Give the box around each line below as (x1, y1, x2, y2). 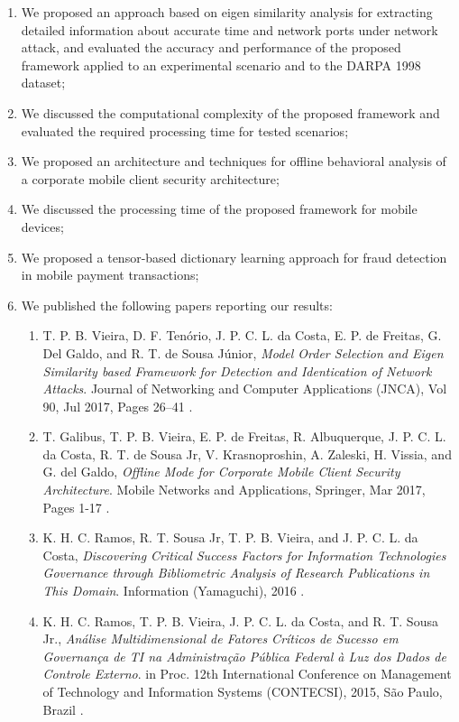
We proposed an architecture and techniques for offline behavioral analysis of (21, 152, 446, 171)
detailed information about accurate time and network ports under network (21, 20, 438, 39)
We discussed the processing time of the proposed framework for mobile (21, 199, 418, 218)
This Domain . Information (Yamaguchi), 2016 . (42, 581, 305, 600)
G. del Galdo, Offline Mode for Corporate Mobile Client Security (42, 462, 400, 481)
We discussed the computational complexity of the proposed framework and (21, 103, 440, 122)
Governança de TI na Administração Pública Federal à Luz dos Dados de (42, 646, 446, 665)
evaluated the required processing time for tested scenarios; (21, 121, 349, 140)
